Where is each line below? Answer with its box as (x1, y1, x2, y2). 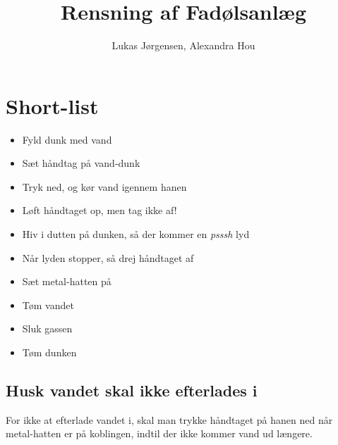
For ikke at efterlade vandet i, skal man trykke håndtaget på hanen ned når (6, 412, 333, 427)
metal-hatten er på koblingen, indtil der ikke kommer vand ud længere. (6, 426, 313, 441)
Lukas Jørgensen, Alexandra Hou (111, 38, 255, 53)
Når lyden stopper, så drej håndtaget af (22, 250, 194, 265)
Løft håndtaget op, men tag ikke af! (22, 203, 177, 218)
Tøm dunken (22, 345, 77, 359)
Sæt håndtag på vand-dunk (22, 156, 140, 170)
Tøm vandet (22, 297, 74, 312)
